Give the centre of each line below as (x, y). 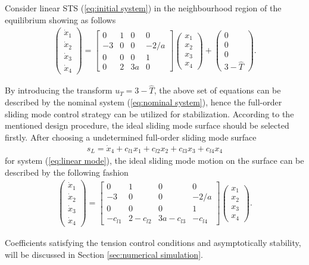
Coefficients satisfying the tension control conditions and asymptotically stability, (153, 243)
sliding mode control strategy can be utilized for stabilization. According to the (149, 113)
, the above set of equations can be (217, 90)
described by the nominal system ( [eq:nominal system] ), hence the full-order (143, 102)
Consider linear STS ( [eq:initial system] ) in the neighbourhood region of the (143, 8)
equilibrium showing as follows (60, 19)
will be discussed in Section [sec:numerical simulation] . (104, 254)
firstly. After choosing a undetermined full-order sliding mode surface (131, 137)
